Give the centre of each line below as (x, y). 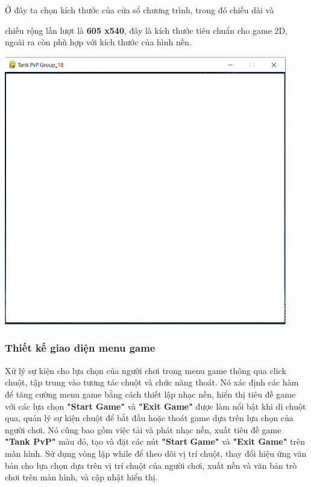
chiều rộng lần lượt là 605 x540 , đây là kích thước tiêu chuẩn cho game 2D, (146, 30)
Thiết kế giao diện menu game (80, 348)
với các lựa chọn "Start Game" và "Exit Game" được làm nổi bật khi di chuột (155, 406)
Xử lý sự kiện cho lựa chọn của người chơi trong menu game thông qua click (146, 370)
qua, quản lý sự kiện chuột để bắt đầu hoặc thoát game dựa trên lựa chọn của (149, 418)
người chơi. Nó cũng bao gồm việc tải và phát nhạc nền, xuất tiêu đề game (143, 429)
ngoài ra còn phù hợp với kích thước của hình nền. (98, 42)
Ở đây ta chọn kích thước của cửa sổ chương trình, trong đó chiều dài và (140, 10)
